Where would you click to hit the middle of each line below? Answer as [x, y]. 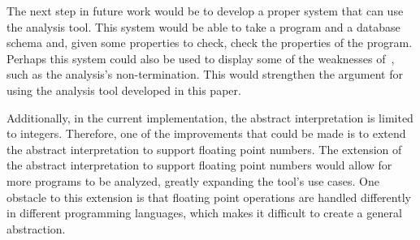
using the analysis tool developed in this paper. [124, 90]
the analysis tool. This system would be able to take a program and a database [204, 26]
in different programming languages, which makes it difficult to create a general [204, 213]
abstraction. [36, 228]
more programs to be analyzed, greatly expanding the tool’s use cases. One [193, 180]
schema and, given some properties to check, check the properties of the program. [210, 43]
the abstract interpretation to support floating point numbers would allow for [199, 165]
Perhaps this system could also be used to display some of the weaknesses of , [201, 58]
